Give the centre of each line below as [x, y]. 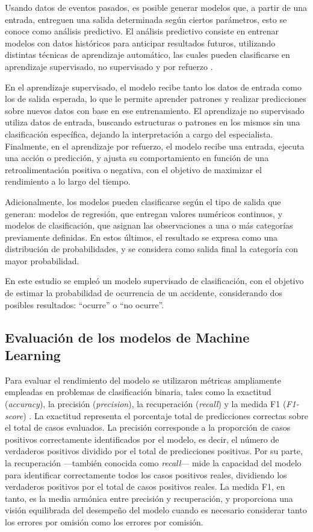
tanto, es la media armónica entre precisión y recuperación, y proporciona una [149, 498]
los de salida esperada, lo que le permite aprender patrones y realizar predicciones [156, 99]
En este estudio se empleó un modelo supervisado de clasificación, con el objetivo [154, 281]
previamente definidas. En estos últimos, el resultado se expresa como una [141, 237]
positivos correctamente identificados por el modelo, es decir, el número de [142, 439]
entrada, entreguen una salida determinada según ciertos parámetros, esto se [146, 19]
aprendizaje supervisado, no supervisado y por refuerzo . [109, 66]
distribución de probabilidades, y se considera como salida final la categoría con [152, 249]
